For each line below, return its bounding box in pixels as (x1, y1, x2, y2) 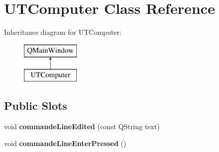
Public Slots (4, 98, 67, 113)
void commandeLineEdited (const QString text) (4, 121, 160, 132)
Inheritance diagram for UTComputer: (4, 27, 122, 37)
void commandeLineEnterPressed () (4, 138, 126, 148)
